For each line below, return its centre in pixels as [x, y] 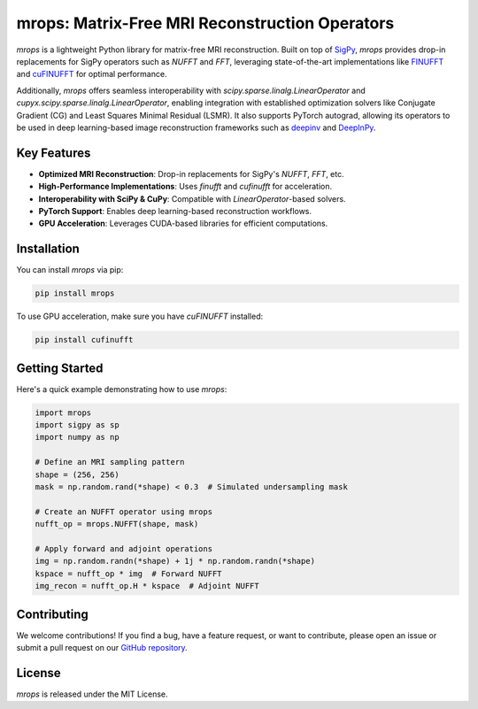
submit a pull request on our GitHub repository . [102, 648]
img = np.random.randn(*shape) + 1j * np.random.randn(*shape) [175, 561]
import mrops [63, 412]
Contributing [52, 614]
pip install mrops [75, 293]
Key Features [54, 153]
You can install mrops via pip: [70, 270]
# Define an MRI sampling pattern [110, 462]
